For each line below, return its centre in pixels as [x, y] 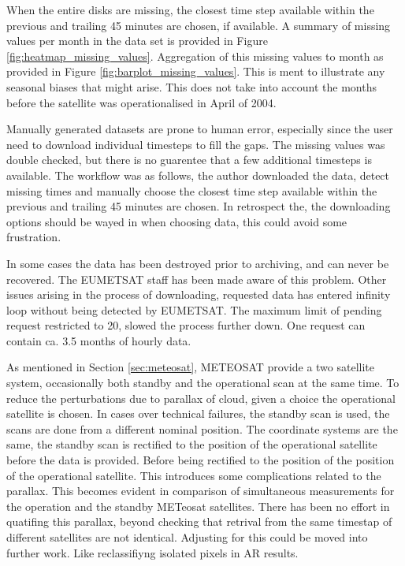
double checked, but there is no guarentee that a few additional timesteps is [189, 160]
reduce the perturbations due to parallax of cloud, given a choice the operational [201, 398]
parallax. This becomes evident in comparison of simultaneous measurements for [201, 491]
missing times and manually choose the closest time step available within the [192, 190]
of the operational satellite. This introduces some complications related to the [194, 475]
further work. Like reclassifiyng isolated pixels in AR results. [152, 552]
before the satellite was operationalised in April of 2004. [141, 102]
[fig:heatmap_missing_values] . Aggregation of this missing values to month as [195, 56]
